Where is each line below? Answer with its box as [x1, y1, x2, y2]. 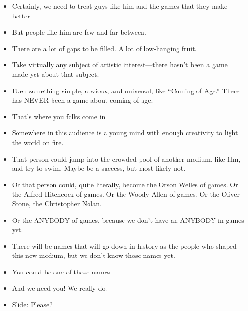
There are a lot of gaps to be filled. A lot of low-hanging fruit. [12, 43, 197, 53]
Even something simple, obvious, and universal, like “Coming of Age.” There [12, 85, 240, 95]
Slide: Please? [12, 299, 53, 310]
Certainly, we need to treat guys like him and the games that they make [12, 1, 228, 11]
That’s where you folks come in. [12, 111, 107, 121]
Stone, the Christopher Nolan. [12, 198, 102, 208]
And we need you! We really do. [12, 283, 107, 293]
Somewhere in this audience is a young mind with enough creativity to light [12, 128, 238, 138]
